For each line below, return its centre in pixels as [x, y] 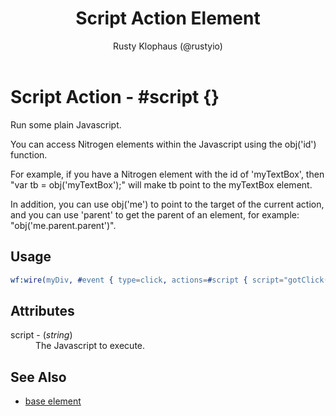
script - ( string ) [41, 335]
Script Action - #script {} [115, 96]
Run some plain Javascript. [66, 124]
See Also [38, 377]
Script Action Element [168, 18]
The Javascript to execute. [90, 346]
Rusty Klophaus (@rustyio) [168, 46]
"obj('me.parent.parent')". [63, 225]
